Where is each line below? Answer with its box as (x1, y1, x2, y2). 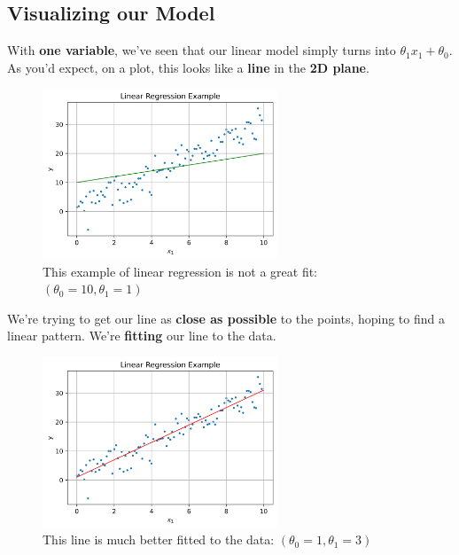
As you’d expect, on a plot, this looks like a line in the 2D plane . (7, 58, 370, 76)
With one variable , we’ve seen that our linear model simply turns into (7, 41, 396, 59)
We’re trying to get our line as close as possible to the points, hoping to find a (7, 309, 445, 327)
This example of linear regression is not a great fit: (43, 262, 318, 280)
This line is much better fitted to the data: (43, 530, 275, 549)
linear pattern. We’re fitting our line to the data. (7, 326, 276, 345)
